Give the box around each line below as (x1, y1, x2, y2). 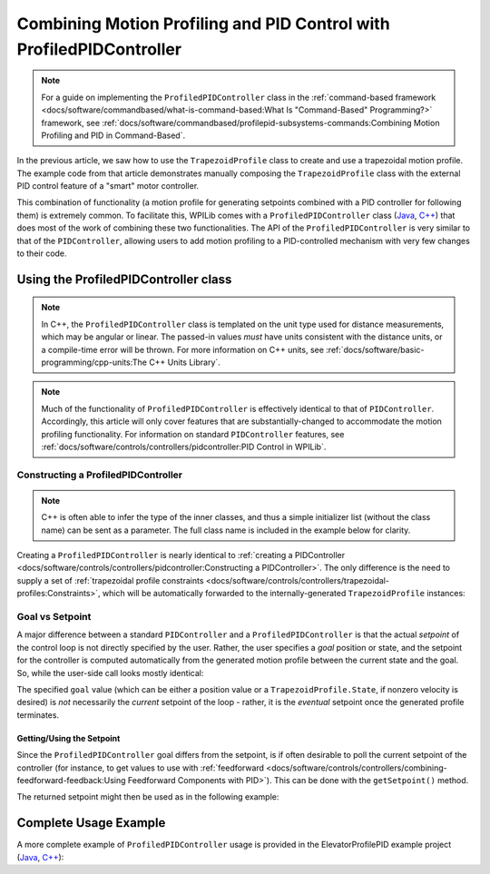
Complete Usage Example (16, 815, 166, 830)
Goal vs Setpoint (16, 611, 92, 624)
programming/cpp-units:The (41, 357, 147, 368)
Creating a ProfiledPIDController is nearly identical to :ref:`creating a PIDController (16, 550, 345, 561)
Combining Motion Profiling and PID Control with (16, 14, 390, 34)
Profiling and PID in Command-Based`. (41, 130, 186, 141)
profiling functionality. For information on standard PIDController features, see (41, 428, 345, 439)
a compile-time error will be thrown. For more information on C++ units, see (41, 344, 324, 355)
